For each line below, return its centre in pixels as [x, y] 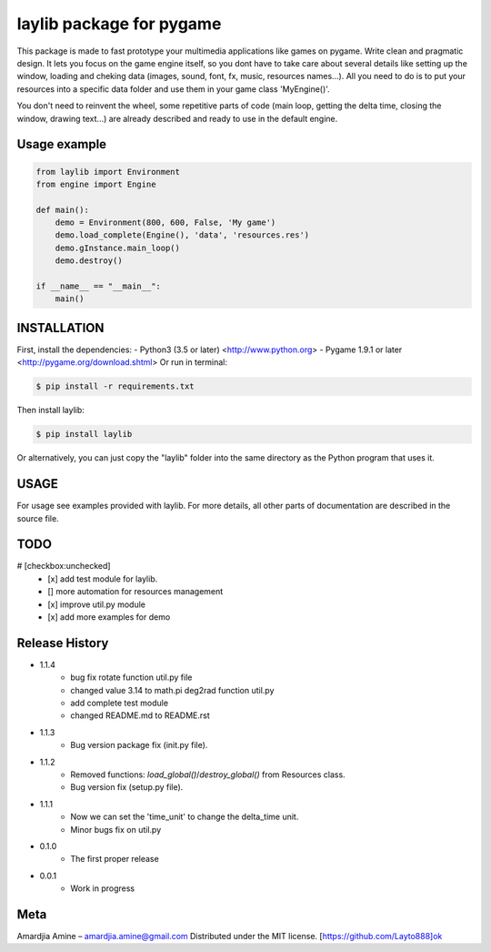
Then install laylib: [51, 410]
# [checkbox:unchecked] [64, 566]
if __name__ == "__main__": [98, 286]
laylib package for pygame [119, 24]
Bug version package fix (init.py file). [139, 745]
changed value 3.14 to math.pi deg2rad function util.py [172, 690]
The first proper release [115, 859]
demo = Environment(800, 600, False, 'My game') [165, 223]
